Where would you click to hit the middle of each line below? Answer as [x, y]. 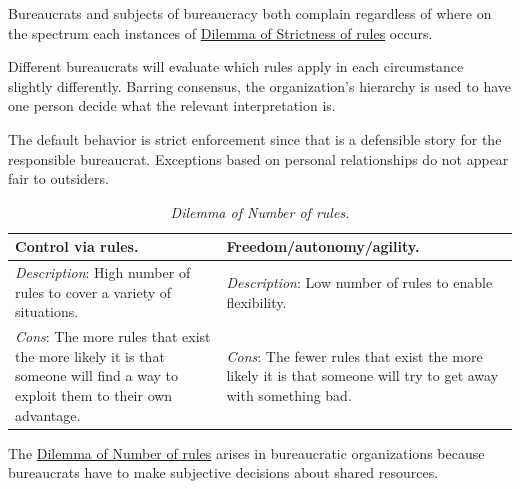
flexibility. [256, 301]
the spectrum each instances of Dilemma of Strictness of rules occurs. [220, 32]
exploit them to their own [94, 395]
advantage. [48, 414]
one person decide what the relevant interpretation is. [172, 105]
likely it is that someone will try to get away [362, 375]
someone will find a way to [97, 375]
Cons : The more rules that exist [113, 336]
